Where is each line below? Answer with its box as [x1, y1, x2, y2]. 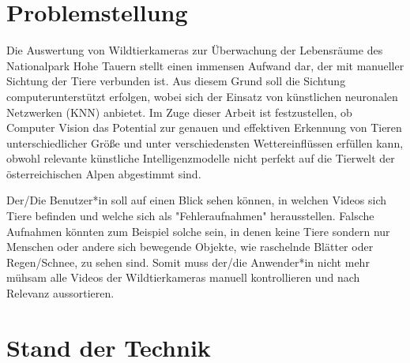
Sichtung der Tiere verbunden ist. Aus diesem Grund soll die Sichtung [6, 73, 346, 89]
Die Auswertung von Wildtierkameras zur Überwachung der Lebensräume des [6, 42, 383, 58]
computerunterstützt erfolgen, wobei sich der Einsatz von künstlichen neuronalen [6, 88, 398, 104]
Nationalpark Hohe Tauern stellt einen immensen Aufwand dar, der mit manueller [6, 57, 404, 73]
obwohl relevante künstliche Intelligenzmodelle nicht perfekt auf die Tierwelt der [6, 150, 395, 167]
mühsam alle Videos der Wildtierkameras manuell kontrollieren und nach [6, 269, 360, 286]
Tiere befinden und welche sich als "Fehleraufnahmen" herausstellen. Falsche [6, 208, 374, 224]
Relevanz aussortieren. [6, 285, 115, 301]
